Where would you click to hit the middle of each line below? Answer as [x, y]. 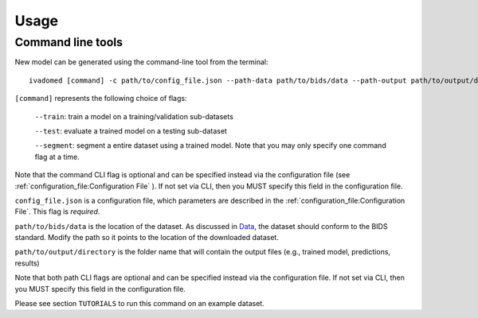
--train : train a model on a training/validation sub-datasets [134, 116]
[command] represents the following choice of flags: [101, 99]
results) [27, 263]
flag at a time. [57, 157]
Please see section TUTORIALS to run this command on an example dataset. [139, 304]
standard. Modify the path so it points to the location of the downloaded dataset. [147, 238]
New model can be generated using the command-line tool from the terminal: [141, 62]
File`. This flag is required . [57, 211]
